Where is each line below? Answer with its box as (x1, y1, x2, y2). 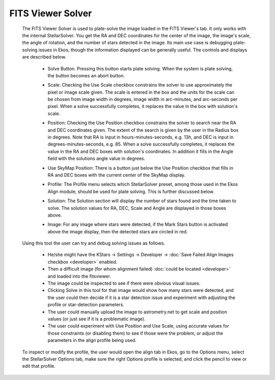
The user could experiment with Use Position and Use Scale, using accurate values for (47, 323, 229, 329)
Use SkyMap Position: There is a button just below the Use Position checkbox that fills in (47, 165, 234, 171)
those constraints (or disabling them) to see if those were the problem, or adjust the (47, 330, 224, 336)
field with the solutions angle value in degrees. (47, 155, 145, 161)
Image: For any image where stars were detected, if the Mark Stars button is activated (47, 222, 228, 228)
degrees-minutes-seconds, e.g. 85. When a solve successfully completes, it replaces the (47, 141, 235, 147)
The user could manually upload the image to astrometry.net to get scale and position (47, 309, 228, 315)
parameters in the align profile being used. (47, 337, 137, 343)
